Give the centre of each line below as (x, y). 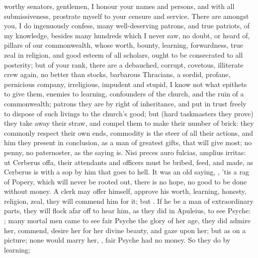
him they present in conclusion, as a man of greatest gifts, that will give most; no (128, 142)
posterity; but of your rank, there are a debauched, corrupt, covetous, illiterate (124, 64)
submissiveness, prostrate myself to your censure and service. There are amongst (127, 16)
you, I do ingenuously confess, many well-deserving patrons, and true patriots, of (127, 26)
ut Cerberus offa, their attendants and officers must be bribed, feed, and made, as (129, 162)
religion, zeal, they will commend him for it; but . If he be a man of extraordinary (129, 201)
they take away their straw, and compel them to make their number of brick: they (129, 123)
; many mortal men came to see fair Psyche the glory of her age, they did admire (127, 220)
